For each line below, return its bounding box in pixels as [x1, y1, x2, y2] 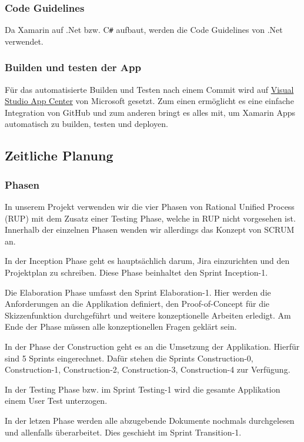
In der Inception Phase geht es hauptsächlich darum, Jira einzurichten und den [5, 255, 290, 267]
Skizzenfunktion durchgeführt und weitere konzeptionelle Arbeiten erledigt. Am [5, 309, 291, 321]
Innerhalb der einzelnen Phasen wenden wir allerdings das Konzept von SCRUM [5, 223, 295, 236]
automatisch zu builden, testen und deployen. [5, 118, 168, 130]
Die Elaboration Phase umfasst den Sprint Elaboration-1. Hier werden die [5, 286, 271, 298]
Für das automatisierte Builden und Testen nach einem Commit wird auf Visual [5, 83, 294, 95]
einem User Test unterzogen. [5, 394, 108, 407]
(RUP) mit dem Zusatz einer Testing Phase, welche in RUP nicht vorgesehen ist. [5, 212, 296, 224]
